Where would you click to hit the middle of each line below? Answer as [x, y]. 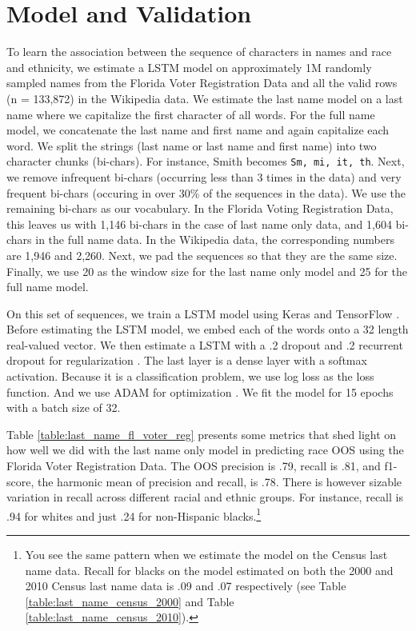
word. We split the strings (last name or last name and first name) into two [192, 145]
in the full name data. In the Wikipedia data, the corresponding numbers [215, 240]
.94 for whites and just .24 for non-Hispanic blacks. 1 [134, 514]
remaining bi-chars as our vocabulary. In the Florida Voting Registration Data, [200, 208]
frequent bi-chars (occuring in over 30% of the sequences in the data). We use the [206, 192]
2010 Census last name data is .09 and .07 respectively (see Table [186, 586]
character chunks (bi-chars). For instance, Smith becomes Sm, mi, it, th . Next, [206, 161]
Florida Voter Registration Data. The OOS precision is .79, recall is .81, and [194, 466]
